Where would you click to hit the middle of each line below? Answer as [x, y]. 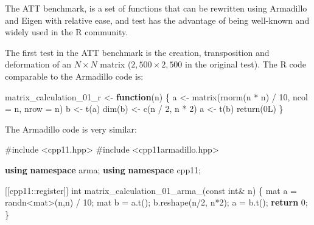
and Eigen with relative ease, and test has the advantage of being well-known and [157, 20]
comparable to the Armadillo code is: [74, 76]
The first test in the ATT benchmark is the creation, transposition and [137, 52]
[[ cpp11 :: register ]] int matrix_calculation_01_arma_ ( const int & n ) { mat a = [151, 190]
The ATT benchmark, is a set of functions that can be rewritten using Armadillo [156, 8]
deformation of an [38, 64]
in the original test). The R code [246, 64]
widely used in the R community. [67, 32]
